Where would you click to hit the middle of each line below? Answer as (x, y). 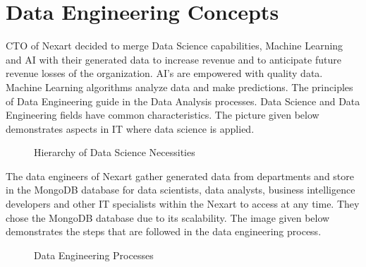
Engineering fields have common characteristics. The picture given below (163, 115)
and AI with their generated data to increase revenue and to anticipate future (173, 59)
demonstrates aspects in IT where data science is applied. (130, 128)
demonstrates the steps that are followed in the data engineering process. (164, 231)
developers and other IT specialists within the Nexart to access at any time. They (183, 204)
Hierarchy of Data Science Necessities (115, 152)
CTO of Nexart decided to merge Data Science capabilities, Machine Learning (175, 46)
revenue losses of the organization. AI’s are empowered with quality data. (164, 73)
